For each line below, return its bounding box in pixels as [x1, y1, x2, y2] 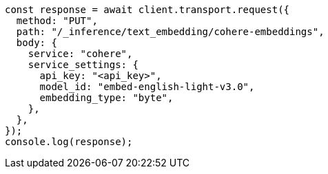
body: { [16, 37, 57, 48]
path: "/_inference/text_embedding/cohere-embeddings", [16, 26, 325, 37]
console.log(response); [5, 136, 133, 147]
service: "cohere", [28, 48, 133, 59]
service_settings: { [28, 59, 139, 70]
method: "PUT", [16, 15, 98, 26]
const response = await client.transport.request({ [5, 4, 290, 15]
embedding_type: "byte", [39, 92, 174, 103]
